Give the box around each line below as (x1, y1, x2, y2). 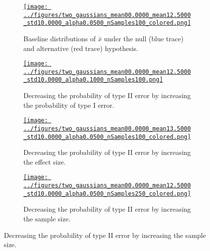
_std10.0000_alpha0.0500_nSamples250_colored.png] (23, 190, 191, 197)
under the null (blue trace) (104, 33, 184, 43)
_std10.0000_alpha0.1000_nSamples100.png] (23, 76, 163, 84)
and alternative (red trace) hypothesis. (23, 43, 138, 53)
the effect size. (23, 156, 66, 167)
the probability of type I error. (23, 100, 115, 110)
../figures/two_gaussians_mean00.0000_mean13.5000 (23, 125, 191, 132)
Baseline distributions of (23, 33, 96, 43)
